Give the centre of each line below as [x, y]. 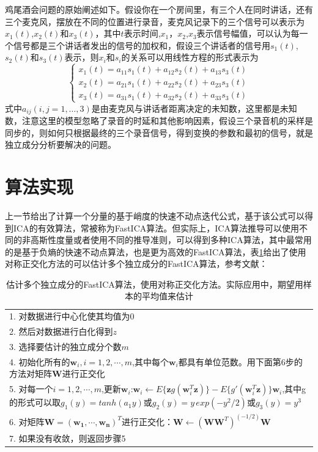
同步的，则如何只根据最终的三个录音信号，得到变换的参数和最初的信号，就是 [159, 132]
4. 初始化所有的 [40, 361]
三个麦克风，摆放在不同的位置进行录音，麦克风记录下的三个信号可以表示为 [155, 21]
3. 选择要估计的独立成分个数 [65, 346]
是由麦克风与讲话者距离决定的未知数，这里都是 [186, 108]
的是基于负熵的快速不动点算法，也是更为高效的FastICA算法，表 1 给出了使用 [156, 251]
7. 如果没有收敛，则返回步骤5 [68, 438]
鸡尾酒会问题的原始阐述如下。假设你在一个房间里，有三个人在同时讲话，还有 [159, 9]
